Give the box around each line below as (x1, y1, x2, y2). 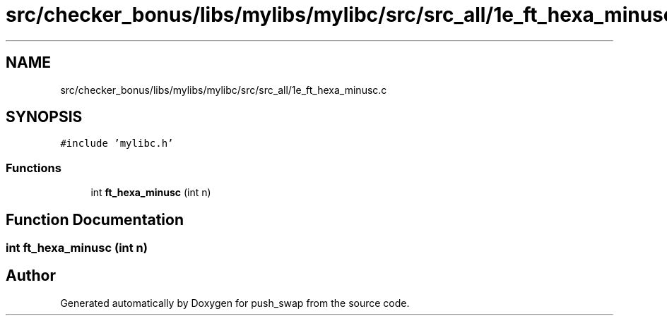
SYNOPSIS (6, 108, 83, 126)
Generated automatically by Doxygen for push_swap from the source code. (60, 296, 410, 309)
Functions (6, 160, 61, 175)
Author (6, 267, 56, 285)
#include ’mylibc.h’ (60, 138, 174, 150)
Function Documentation (6, 210, 184, 229)
